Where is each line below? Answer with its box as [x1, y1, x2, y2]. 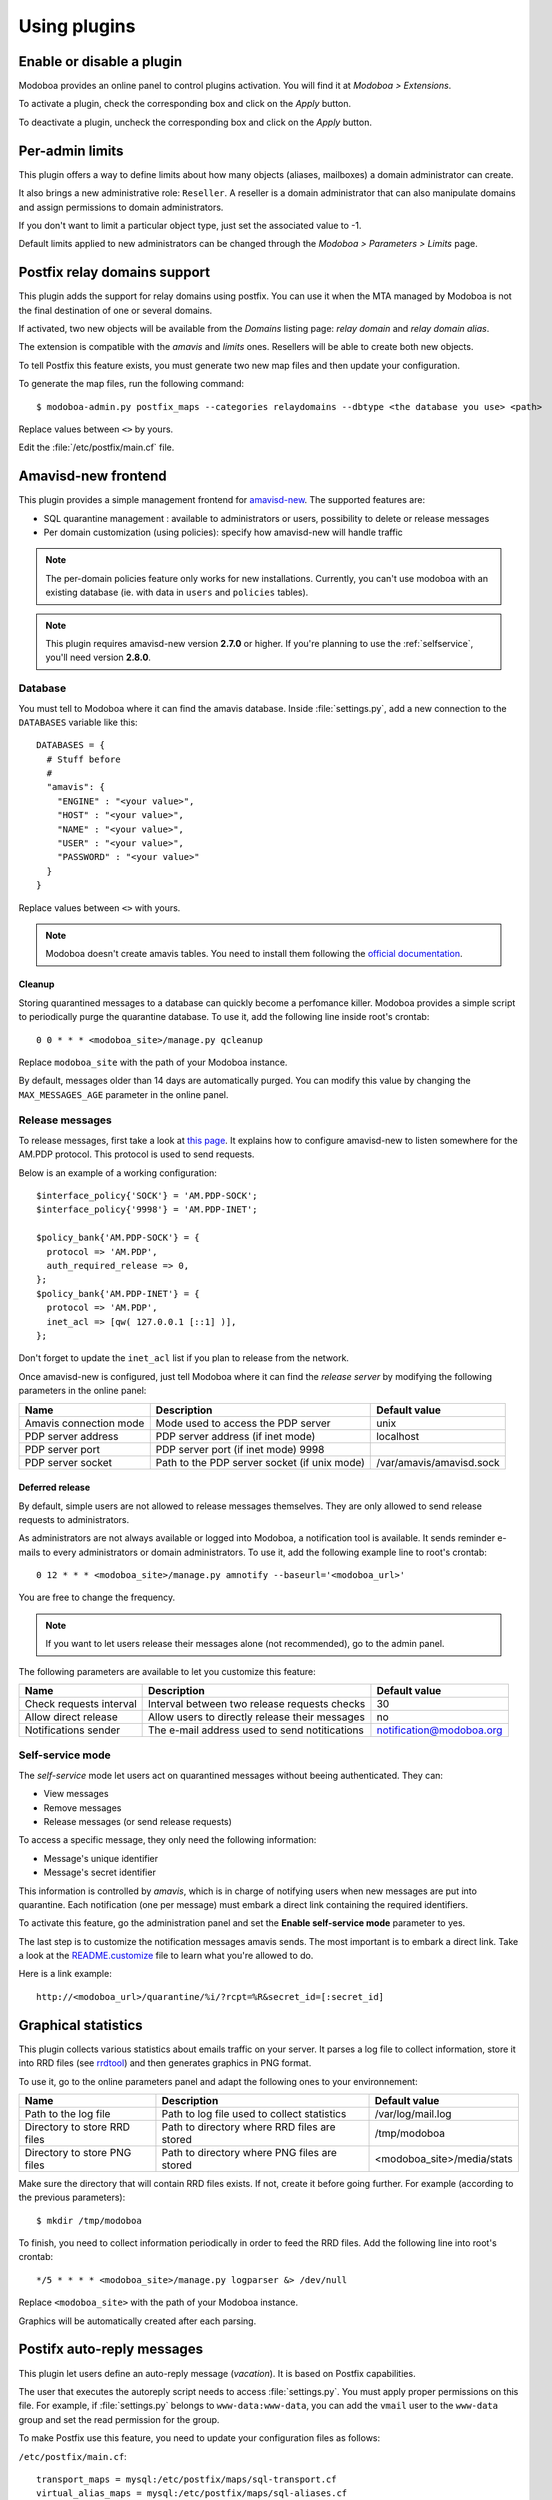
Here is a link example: [18, 1968, 112, 1980]
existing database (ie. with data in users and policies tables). [45, 586, 309, 599]
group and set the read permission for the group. [18, 2413, 220, 2425]
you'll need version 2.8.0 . [45, 651, 152, 664]
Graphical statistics [18, 2016, 144, 2034]
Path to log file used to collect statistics [161, 2106, 347, 2120]
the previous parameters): [18, 2191, 126, 2204]
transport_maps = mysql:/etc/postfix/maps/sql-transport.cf [36, 2473, 337, 2485]
